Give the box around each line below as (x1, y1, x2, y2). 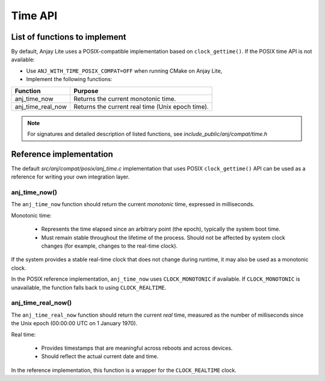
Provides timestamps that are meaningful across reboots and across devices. (41, 344, 233, 352)
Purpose (73, 87, 99, 95)
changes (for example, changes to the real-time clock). (41, 242, 178, 249)
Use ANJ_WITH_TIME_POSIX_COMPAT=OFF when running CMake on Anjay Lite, (26, 67, 223, 75)
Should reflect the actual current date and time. (41, 353, 159, 360)
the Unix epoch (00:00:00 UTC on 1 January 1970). (11, 320, 138, 327)
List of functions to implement (11, 32, 126, 42)
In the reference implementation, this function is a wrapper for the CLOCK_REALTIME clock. (11, 367, 237, 374)
